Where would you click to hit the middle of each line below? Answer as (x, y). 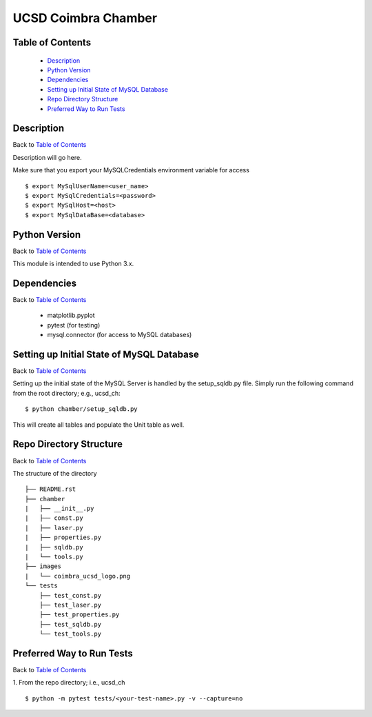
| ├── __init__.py (60, 509)
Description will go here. (47, 157)
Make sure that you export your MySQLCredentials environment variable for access (131, 170)
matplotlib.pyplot (71, 315)
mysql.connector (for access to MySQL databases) (120, 335)
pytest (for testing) (74, 325)
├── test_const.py (70, 595)
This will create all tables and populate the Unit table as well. (99, 425)
